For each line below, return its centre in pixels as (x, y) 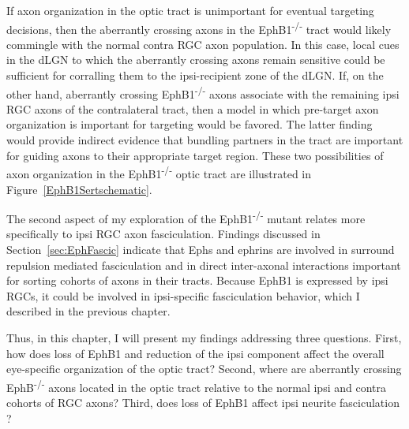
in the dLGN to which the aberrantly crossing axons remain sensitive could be (196, 60)
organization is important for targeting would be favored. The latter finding (189, 124)
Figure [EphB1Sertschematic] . (79, 189)
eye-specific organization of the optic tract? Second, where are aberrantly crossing (204, 369)
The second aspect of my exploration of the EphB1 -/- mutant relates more (186, 217)
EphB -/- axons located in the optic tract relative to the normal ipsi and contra (196, 386)
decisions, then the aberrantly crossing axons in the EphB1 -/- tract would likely (199, 28)
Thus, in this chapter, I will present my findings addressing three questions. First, (204, 337)
